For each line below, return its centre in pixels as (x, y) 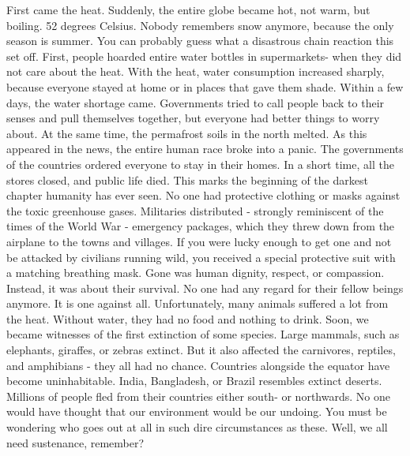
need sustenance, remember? (75, 442)
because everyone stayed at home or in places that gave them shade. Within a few (205, 86)
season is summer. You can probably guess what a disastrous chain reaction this (200, 41)
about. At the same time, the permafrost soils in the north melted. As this (187, 133)
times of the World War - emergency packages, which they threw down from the (201, 226)
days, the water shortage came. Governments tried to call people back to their (196, 102)
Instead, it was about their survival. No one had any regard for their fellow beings (205, 288)
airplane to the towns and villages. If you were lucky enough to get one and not (199, 241)
